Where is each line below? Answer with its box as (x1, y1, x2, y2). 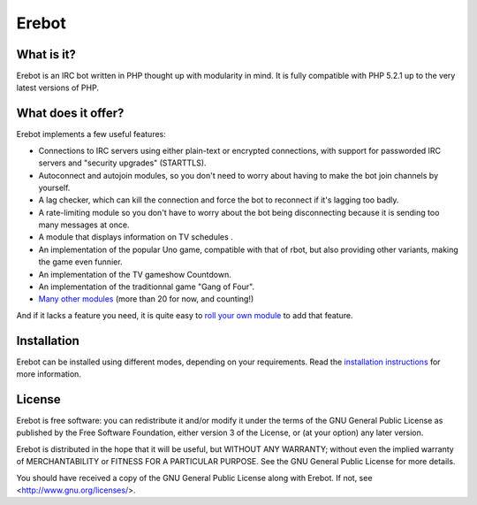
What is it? (16, 47, 77, 62)
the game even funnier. (38, 256, 123, 267)
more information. (16, 369, 81, 379)
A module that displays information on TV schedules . (38, 232, 233, 242)
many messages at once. (38, 219, 130, 230)
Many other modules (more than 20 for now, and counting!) (38, 294, 254, 304)
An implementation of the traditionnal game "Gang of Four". (38, 281, 255, 292)
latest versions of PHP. (16, 82, 99, 93)
